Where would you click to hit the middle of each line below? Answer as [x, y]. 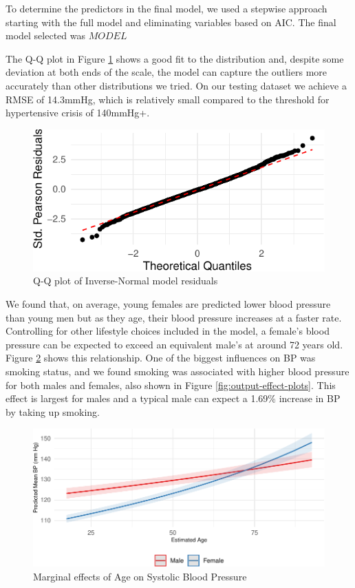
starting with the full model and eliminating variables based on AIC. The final [171, 22]
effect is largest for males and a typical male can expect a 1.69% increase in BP [173, 398]
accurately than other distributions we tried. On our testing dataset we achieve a [176, 85]
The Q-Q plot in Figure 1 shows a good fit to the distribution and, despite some [175, 58]
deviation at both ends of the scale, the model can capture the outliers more [166, 72]
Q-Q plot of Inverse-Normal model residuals [126, 281]
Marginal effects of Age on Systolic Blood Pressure [140, 576]
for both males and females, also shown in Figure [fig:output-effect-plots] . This [171, 385]
